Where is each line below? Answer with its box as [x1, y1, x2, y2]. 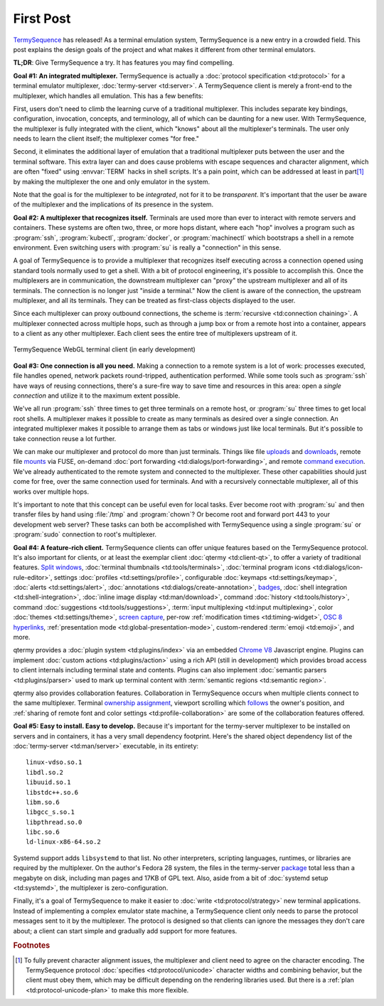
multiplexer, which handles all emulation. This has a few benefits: [13, 91, 204, 100]
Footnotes [13, 941, 50, 951]
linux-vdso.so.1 [26, 758, 82, 766]
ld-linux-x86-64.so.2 [26, 838, 101, 846]
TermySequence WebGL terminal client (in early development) [13, 345, 196, 354]
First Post [13, 11, 71, 26]
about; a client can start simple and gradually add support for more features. [13, 926, 238, 935]
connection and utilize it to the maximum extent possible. [13, 391, 181, 400]
